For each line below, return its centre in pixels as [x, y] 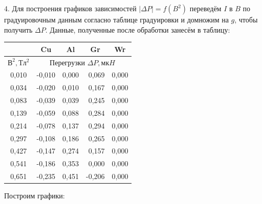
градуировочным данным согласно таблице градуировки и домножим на [116, 19]
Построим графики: [35, 196]
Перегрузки [67, 62]
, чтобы [246, 19]
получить [18, 29]
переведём [205, 8]
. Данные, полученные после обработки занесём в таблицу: [138, 29]
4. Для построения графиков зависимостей [70, 8]
